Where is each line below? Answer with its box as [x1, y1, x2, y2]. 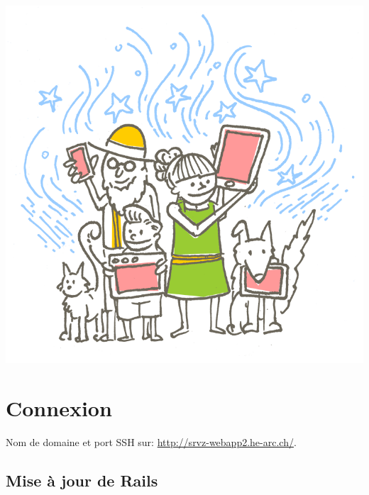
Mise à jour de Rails [6, 469, 158, 491]
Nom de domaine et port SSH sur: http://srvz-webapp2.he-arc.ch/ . [6, 434, 297, 449]
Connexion [6, 393, 112, 422]
